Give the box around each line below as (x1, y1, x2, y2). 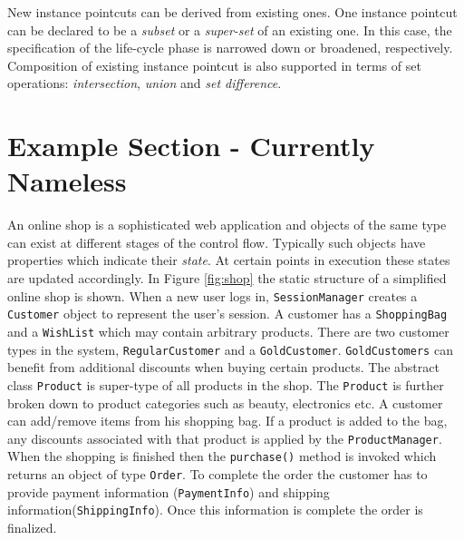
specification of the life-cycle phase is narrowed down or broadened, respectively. (7, 38, 453, 57)
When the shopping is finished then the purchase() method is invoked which (7, 447, 437, 466)
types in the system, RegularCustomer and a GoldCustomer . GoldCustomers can (7, 339, 453, 358)
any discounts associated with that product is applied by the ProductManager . (7, 428, 442, 447)
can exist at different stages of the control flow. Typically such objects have (7, 232, 426, 251)
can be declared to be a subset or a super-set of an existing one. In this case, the (7, 20, 452, 39)
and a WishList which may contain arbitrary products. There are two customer (7, 321, 449, 340)
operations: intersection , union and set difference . (7, 74, 282, 93)
